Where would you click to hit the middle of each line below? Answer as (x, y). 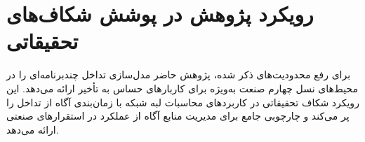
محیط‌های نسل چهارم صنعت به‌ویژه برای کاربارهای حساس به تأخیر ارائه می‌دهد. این (182, 88)
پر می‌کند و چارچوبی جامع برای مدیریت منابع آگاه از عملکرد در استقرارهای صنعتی (178, 116)
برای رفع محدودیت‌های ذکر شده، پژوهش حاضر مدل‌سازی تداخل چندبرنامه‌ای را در (179, 74)
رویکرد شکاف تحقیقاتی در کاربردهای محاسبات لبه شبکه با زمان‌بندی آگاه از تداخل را (183, 102)
